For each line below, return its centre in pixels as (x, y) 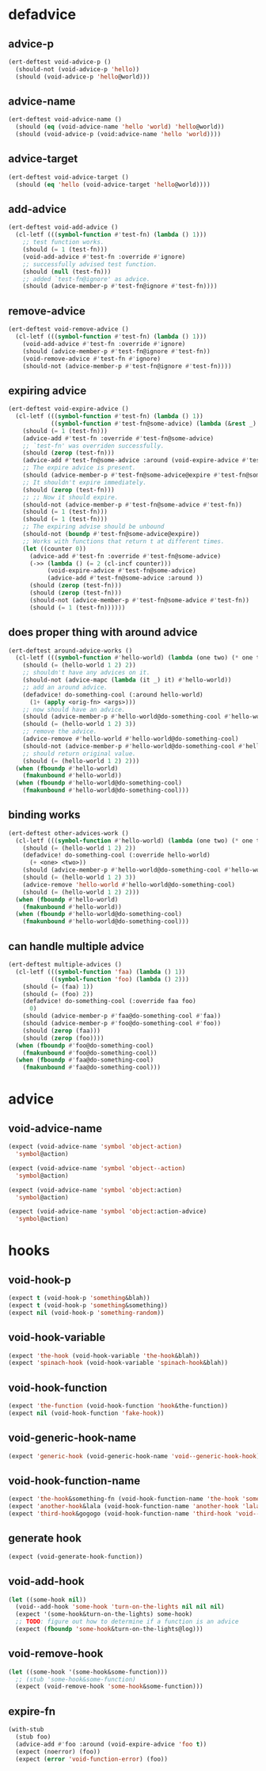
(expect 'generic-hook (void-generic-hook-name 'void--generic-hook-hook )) (136, 1456)
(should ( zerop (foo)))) (63, 1038)
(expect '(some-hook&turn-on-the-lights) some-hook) (104, 1614)
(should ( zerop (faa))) (62, 1031)
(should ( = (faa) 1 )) (58, 986)
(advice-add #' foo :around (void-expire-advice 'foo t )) (111, 1744)
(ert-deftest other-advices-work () (68, 833)
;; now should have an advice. (74, 709)
